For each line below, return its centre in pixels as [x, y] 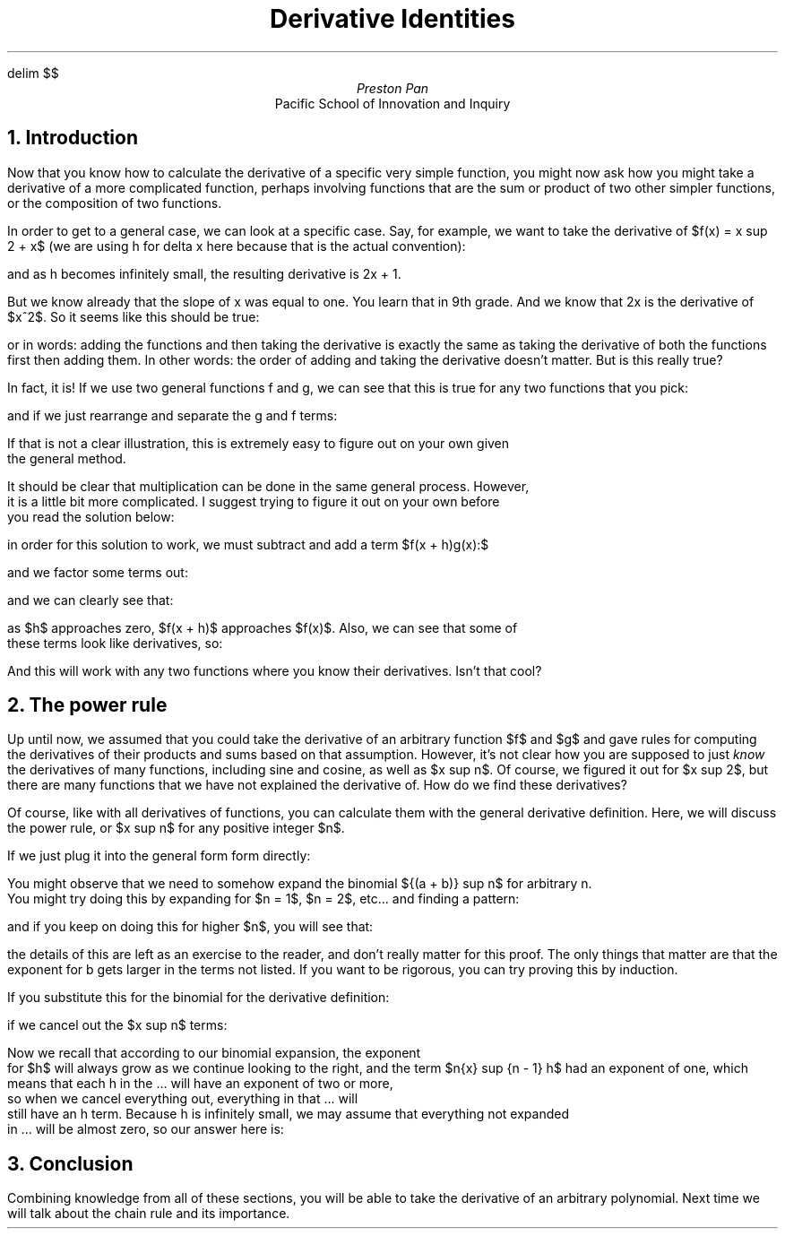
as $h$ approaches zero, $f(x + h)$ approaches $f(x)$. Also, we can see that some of [263, 627]
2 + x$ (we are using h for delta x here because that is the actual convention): [237, 246]
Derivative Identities [392, 19]
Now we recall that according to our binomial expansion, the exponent [214, 1053]
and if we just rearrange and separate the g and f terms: [173, 415]
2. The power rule [87, 705]
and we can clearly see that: [91, 600]
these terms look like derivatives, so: [115, 643]
